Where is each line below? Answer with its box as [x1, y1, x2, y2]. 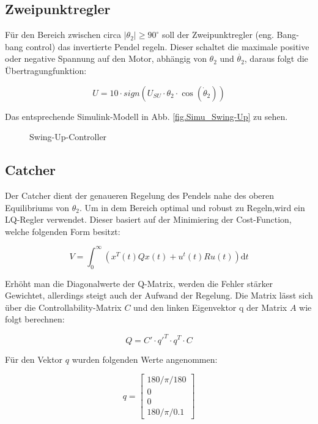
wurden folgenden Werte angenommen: [72, 352, 218, 365]
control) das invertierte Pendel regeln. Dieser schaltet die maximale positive [26, 40, 309, 53]
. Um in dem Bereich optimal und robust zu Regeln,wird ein [79, 201, 305, 214]
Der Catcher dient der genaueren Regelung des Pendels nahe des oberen [5, 188, 275, 201]
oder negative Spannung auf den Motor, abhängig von [5, 52, 207, 65]
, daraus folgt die [244, 52, 308, 65]
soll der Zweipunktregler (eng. [161, 28, 274, 41]
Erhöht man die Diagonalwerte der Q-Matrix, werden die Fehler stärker [5, 277, 273, 289]
